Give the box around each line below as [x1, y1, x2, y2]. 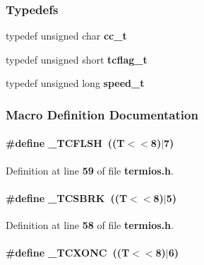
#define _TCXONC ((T [6, 245, 130, 260]
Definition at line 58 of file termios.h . [6, 218, 174, 232]
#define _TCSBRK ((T [6, 190, 128, 205]
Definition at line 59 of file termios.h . [6, 163, 174, 177]
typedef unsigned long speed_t [6, 76, 145, 90]
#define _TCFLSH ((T [6, 136, 125, 151]
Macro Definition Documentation [6, 105, 198, 123]
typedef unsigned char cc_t [6, 28, 127, 43]
